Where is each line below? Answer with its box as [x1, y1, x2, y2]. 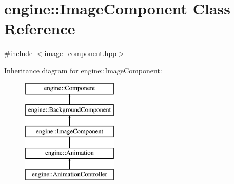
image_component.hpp [44, 48, 116, 59]
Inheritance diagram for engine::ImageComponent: [4, 65, 162, 76]
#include [4, 48, 33, 59]
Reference [4, 18, 75, 39]
